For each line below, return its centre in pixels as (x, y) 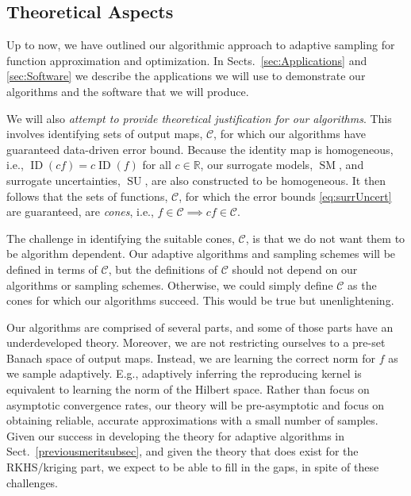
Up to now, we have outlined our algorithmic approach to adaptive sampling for (201, 45)
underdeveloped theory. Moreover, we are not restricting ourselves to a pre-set (196, 342)
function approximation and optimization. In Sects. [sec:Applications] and (187, 60)
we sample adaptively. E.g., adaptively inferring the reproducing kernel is (184, 373)
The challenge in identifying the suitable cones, (121, 238)
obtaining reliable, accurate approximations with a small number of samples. (192, 420)
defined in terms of (52, 269)
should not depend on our (295, 269)
